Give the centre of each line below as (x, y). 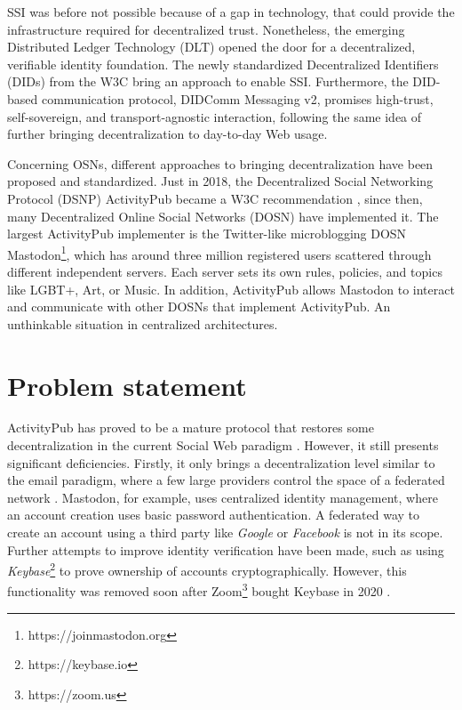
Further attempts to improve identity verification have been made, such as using (226, 549)
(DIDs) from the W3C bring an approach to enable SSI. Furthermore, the (208, 81)
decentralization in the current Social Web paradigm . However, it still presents (223, 445)
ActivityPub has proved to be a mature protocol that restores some (191, 428)
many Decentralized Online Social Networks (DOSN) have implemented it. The (223, 216)
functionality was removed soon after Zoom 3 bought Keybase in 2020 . (199, 590)
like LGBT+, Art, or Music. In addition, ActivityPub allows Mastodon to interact (231, 289)
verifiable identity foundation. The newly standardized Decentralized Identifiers (223, 64)
